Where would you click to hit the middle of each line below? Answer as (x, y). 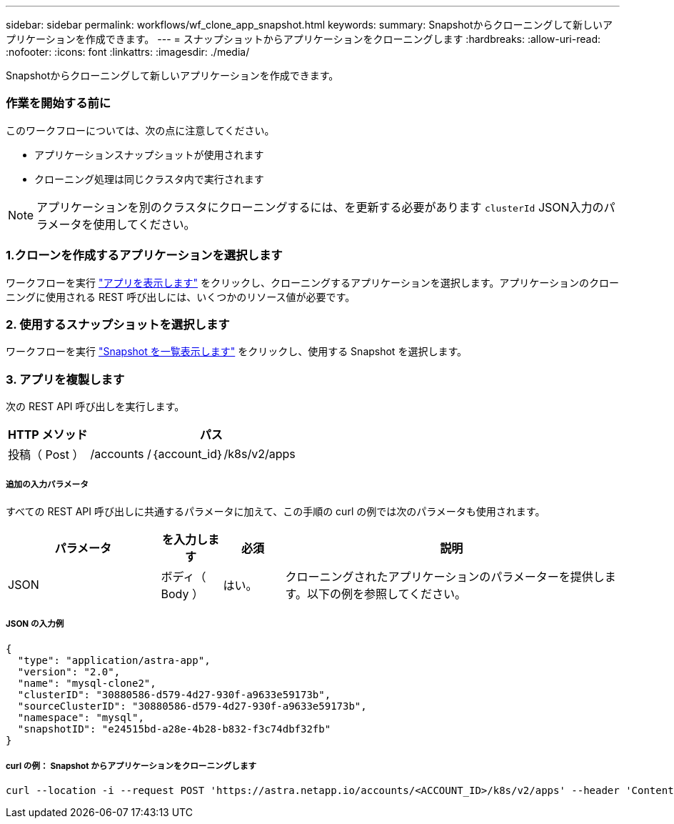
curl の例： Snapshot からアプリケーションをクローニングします (131, 766)
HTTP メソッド (48, 435)
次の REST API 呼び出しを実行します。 (95, 406)
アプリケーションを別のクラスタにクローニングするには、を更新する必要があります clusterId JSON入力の (320, 207)
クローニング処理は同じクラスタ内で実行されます (149, 179)
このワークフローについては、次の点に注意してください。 (140, 130)
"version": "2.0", (69, 671)
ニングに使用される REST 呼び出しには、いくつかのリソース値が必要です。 (181, 297)
